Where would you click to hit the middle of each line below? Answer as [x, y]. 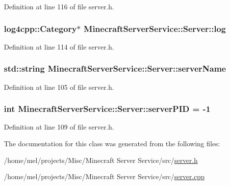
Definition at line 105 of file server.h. [59, 87]
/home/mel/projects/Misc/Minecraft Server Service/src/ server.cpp [104, 176]
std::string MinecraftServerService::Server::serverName [115, 68]
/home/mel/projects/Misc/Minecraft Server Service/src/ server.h [101, 160]
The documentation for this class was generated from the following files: [112, 144]
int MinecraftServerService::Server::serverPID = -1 [107, 109]
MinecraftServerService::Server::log [155, 28]
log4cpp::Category [40, 28]
